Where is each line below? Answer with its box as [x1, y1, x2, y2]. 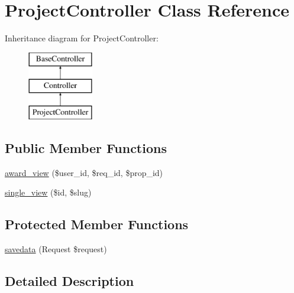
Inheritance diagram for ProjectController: [5, 32, 159, 44]
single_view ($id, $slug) [5, 186, 92, 198]
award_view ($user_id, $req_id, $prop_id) [5, 166, 163, 178]
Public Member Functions [5, 139, 167, 157]
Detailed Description [5, 272, 134, 290]
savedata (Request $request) [5, 243, 107, 255]
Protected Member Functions [5, 215, 189, 233]
